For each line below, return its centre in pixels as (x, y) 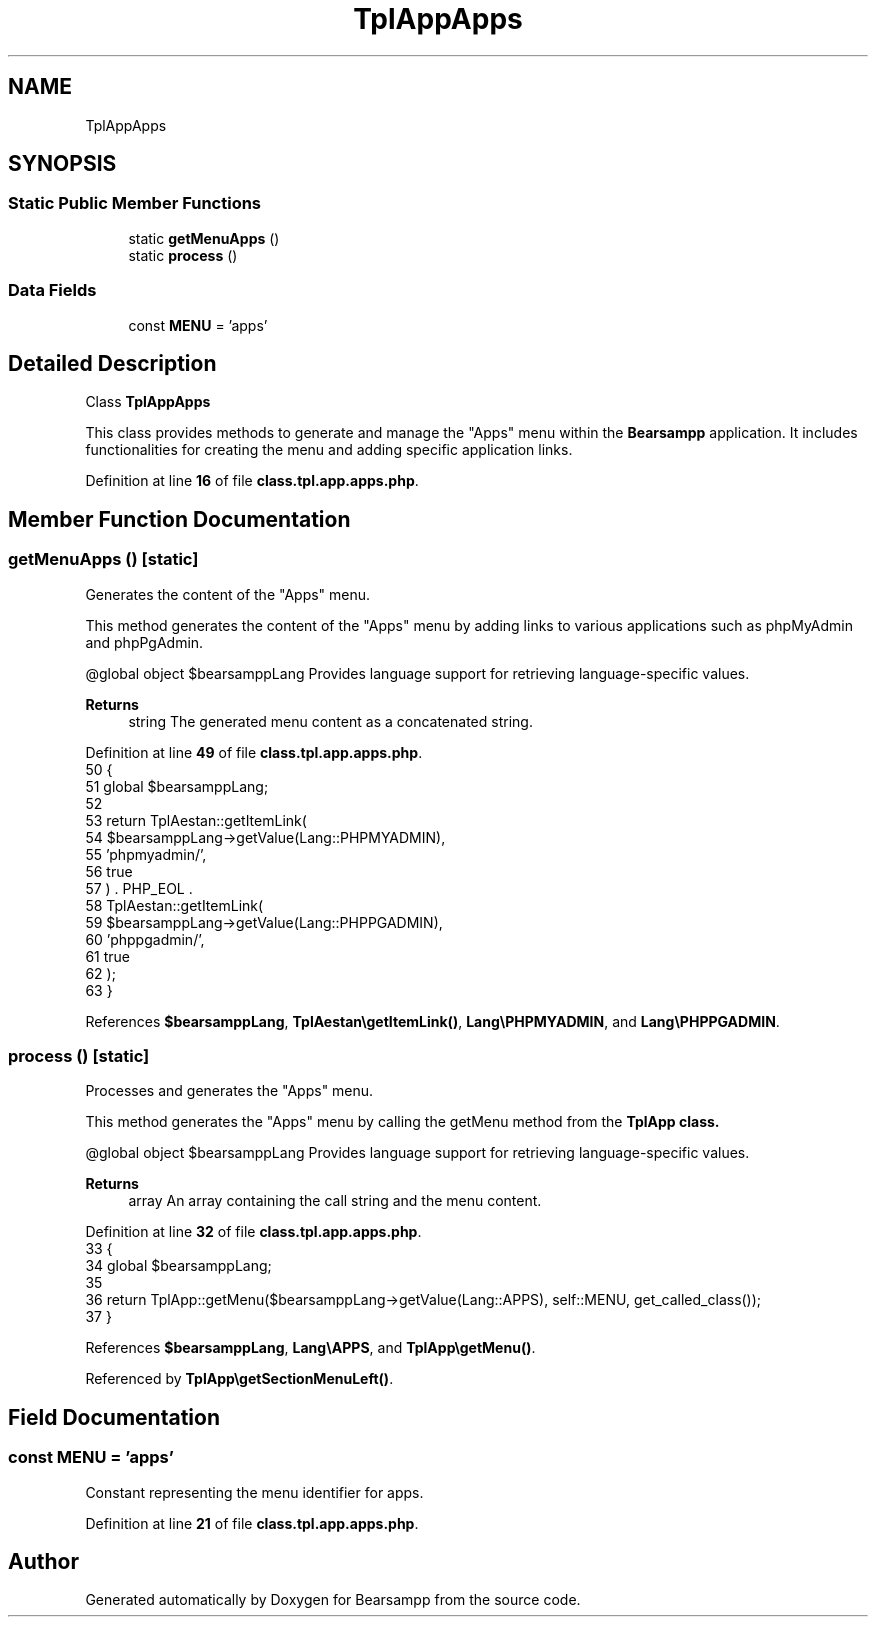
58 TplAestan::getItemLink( (174, 905)
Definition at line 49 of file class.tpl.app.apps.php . (254, 752)
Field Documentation (114, 1417)
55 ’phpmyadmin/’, (146, 854)
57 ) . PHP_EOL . (139, 888)
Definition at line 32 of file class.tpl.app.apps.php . (253, 1232)
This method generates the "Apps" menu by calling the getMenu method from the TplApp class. (402, 1122)
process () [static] (79, 1056)
